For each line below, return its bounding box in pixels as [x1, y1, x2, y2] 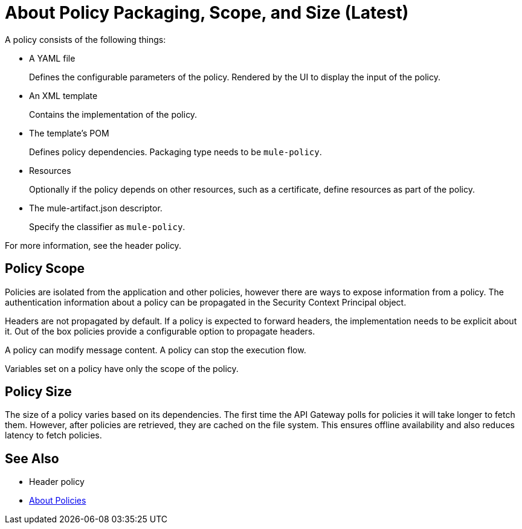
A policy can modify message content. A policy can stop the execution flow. [5, 344, 306, 355]
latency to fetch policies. [5, 430, 102, 441]
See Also [5, 450, 59, 466]
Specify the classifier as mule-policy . [29, 221, 185, 232]
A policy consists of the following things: [5, 34, 166, 45]
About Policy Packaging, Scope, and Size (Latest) [5, 2, 409, 23]
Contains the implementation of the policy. [29, 109, 198, 120]
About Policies [29, 495, 86, 506]
